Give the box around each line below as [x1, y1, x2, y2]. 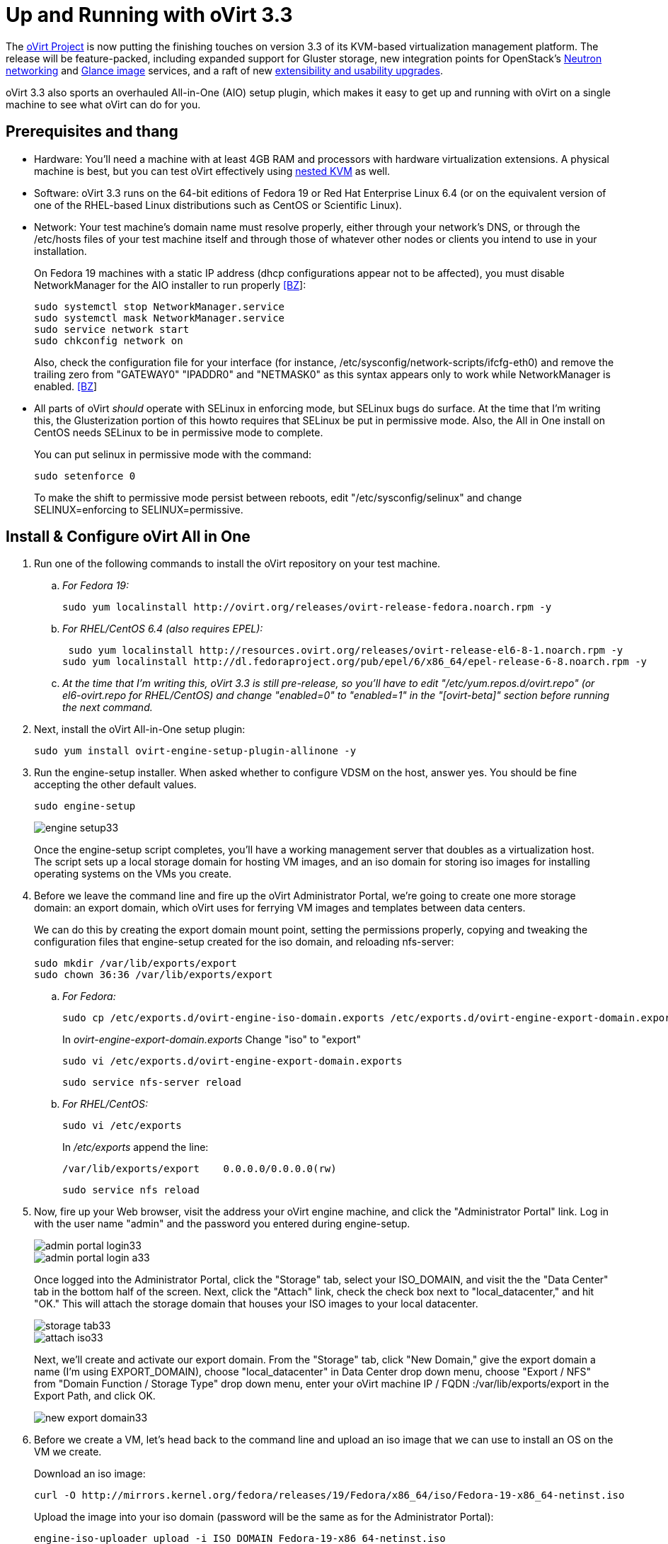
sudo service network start [34, 323, 190, 335]
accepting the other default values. [34, 778, 197, 791]
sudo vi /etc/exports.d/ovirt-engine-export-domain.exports [62, 1055, 403, 1067]
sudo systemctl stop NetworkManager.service [34, 300, 285, 312]
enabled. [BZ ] [34, 380, 98, 392]
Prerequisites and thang [6, 123, 178, 141]
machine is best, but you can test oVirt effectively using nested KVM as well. [34, 164, 391, 177]
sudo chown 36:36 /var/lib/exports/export [34, 969, 273, 981]
